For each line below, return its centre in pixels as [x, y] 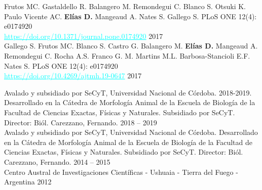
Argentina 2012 [28, 182]
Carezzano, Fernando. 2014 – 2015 [57, 161]
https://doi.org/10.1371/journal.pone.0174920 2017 [84, 36]
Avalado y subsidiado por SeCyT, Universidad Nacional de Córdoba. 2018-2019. [128, 92]
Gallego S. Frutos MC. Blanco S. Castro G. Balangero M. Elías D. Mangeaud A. [131, 46]
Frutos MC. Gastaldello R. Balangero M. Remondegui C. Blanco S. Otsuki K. [125, 6]
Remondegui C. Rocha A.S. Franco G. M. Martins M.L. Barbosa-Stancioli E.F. [127, 55]
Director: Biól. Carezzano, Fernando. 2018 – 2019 [81, 122]
